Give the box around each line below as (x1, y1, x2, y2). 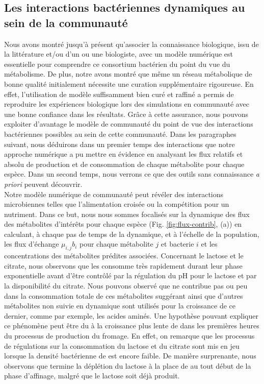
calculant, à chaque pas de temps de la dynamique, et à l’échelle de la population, (4, 228, 259, 239)
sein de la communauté (4, 14, 128, 30)
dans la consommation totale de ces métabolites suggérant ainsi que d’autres (4, 290, 243, 301)
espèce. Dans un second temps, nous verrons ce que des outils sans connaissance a (4, 169, 259, 179)
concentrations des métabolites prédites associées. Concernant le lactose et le (4, 250, 244, 261)
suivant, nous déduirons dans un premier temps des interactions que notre (4, 138, 235, 149)
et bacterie (161, 238, 194, 249)
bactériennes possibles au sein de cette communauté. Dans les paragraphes (4, 128, 236, 139)
